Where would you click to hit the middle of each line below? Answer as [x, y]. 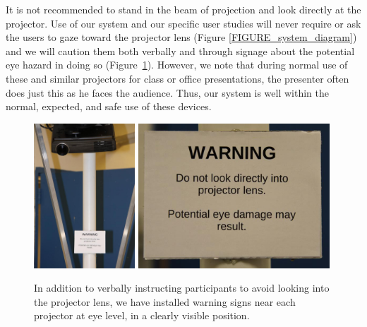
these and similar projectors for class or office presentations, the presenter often [178, 78]
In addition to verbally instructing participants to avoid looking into [182, 288]
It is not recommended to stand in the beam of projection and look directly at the [183, 9]
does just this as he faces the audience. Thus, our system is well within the [168, 92]
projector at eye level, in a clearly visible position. [142, 315]
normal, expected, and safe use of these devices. [109, 106]
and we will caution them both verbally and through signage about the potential [180, 50]
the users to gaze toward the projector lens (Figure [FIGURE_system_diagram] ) [181, 37]
